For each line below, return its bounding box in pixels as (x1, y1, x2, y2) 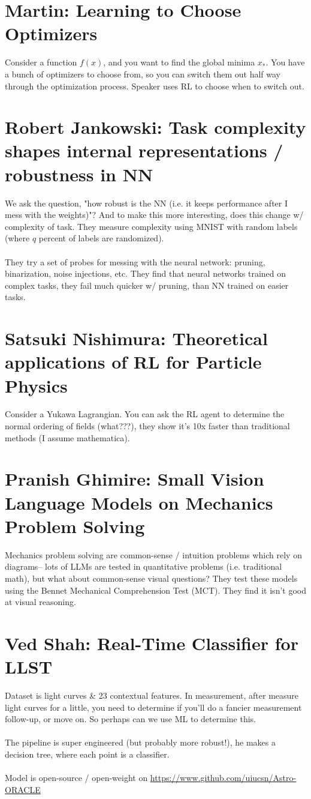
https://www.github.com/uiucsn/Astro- (150, 771, 297, 784)
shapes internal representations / (5, 138, 283, 163)
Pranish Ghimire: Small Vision (5, 466, 264, 491)
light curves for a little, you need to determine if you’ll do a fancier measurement (5, 701, 302, 713)
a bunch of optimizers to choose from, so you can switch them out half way (5, 67, 281, 80)
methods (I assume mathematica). (5, 431, 130, 444)
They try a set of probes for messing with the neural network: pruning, (5, 255, 265, 268)
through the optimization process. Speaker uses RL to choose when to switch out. (5, 79, 304, 92)
